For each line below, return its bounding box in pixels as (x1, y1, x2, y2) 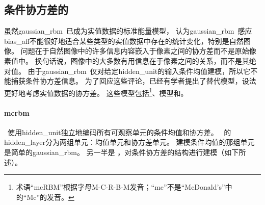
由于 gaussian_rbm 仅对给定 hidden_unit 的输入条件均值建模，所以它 (28, 65, 251, 76)
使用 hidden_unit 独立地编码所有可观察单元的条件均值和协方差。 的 (7, 126, 231, 137)
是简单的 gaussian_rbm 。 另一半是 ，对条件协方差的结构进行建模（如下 (4, 147, 239, 157)
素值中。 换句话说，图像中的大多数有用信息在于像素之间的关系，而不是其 (4, 55, 249, 66)
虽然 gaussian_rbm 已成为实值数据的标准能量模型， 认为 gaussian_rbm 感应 (4, 25, 252, 36)
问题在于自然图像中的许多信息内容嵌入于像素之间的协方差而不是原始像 (20, 45, 256, 56)
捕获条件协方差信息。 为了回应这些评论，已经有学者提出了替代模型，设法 (11, 75, 256, 86)
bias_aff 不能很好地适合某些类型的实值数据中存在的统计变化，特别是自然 (4, 35, 244, 46)
